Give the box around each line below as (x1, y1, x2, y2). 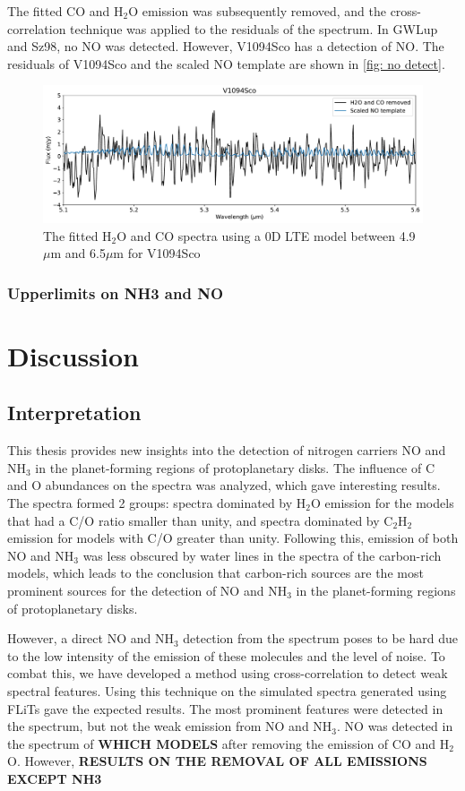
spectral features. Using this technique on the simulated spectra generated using (7, 681, 447, 700)
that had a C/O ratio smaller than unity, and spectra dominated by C (7, 511, 393, 529)
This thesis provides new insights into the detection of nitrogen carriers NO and (7, 441, 446, 460)
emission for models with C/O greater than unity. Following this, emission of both (7, 529, 459, 547)
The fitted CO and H (7, 2, 124, 20)
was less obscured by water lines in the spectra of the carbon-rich (82, 546, 442, 564)
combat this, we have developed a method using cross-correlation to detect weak (7, 664, 448, 683)
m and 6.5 (50, 244, 106, 262)
